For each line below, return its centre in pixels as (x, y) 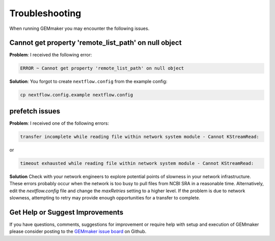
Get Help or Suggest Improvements (66, 212)
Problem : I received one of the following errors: (59, 123)
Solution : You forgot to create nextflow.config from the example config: (88, 82)
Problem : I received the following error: (51, 55)
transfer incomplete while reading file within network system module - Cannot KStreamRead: (140, 136)
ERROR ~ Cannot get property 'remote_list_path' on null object (102, 68)
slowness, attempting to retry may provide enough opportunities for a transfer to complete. (105, 198)
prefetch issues (35, 111)
